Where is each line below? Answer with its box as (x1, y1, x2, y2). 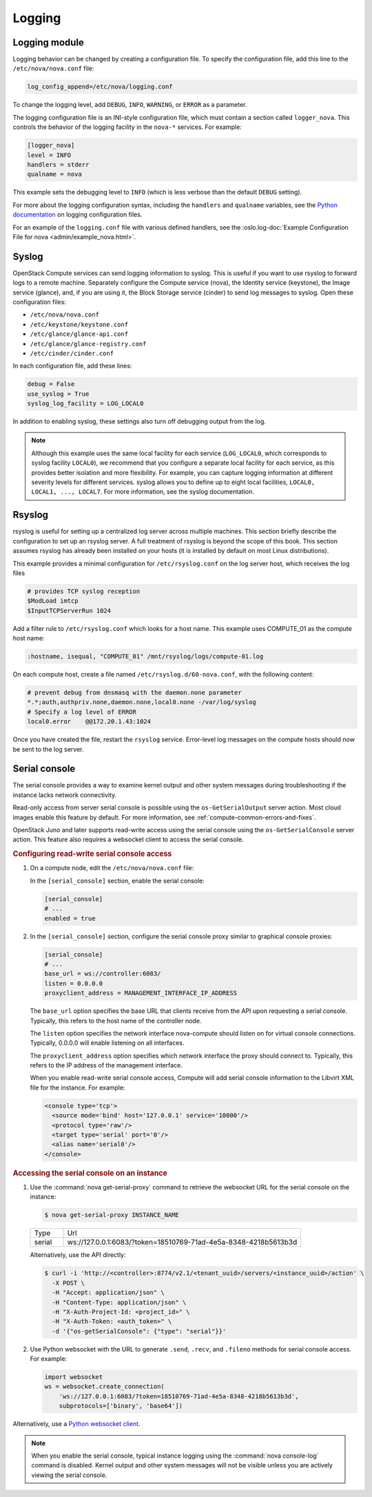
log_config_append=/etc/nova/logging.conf (27, 83, 173, 91)
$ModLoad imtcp (27, 597, 79, 605)
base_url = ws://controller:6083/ (44, 969, 161, 978)
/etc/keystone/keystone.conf (30, 321, 129, 328)
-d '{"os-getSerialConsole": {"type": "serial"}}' (52, 1327, 227, 1335)
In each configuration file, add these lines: (12, 362, 132, 370)
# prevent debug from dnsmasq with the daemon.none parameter (27, 688, 242, 696)
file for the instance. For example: (30, 1083, 125, 1092)
